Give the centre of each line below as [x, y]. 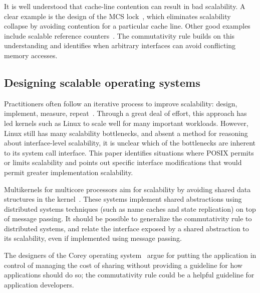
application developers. [39, 284]
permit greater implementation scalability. [69, 172]
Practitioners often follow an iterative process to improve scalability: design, [121, 103]
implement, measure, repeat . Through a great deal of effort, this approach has [125, 113]
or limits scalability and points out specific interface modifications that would [123, 162]
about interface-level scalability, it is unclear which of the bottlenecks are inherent [130, 143]
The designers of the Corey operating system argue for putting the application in [130, 255]
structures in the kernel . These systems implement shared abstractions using [123, 199]
